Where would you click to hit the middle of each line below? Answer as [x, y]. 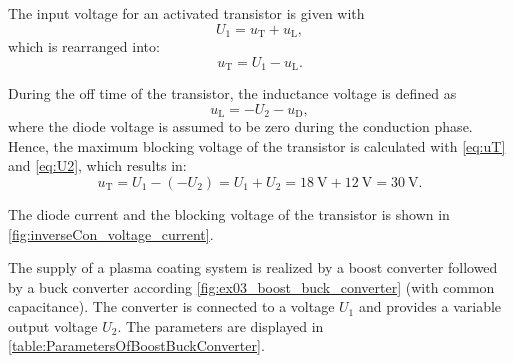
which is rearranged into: [84, 46]
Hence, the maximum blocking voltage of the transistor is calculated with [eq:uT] [257, 145]
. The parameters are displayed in [220, 325]
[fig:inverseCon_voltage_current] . [111, 233]
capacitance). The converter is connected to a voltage [171, 306]
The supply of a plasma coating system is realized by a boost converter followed [253, 267]
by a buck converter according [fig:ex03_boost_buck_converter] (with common [251, 286]
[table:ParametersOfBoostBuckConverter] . [136, 345]
